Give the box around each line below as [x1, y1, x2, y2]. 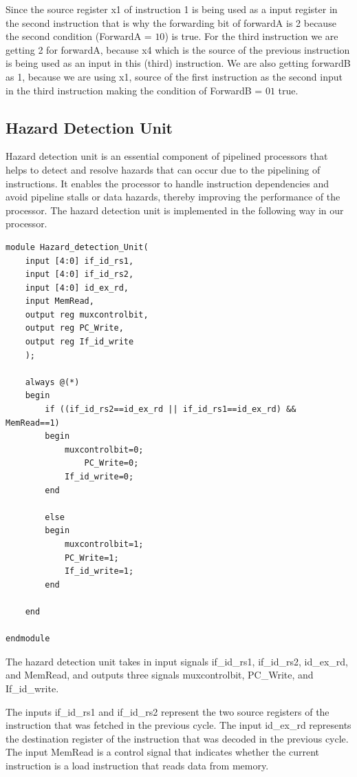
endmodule [6, 634, 50, 644]
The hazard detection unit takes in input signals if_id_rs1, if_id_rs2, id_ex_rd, [6, 654, 348, 668]
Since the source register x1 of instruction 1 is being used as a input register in [6, 2, 338, 16]
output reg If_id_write [25, 337, 134, 347]
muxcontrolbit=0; [64, 444, 144, 455]
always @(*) [25, 377, 80, 387]
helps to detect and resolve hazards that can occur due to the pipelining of [6, 162, 321, 176]
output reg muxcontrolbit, [25, 309, 149, 320]
